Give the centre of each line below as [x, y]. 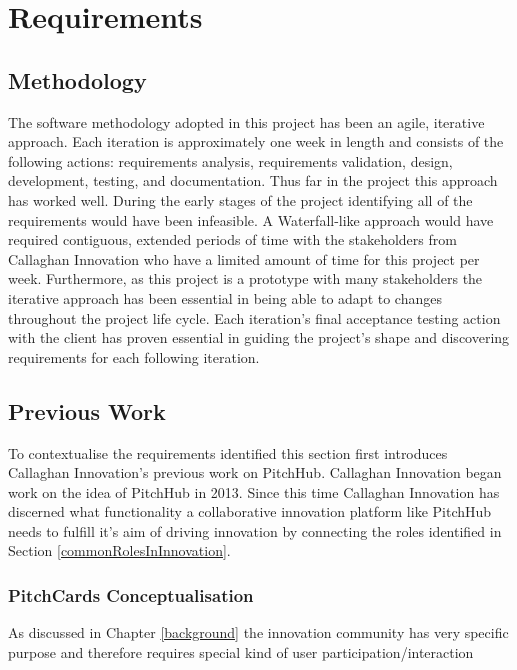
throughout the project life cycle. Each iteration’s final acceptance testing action [254, 317]
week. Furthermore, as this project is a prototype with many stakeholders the [245, 278]
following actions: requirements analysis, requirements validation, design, [230, 160]
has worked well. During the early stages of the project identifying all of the [240, 199]
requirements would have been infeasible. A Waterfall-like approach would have [251, 219]
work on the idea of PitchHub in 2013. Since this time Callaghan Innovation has [254, 491]
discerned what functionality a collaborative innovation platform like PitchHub [250, 511]
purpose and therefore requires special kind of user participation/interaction [241, 651]
